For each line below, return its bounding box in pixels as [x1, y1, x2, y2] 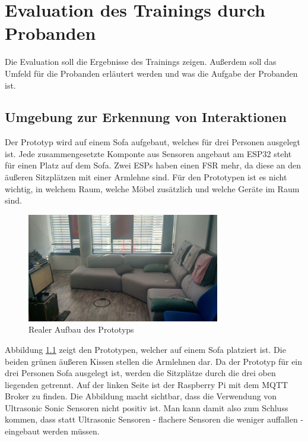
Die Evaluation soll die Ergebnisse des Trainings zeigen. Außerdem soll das [5, 55, 277, 68]
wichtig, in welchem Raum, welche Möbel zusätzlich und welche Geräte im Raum [5, 182, 300, 195]
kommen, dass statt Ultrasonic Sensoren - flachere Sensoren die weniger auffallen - [5, 413, 304, 426]
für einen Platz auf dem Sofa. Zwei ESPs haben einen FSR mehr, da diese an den [5, 159, 301, 171]
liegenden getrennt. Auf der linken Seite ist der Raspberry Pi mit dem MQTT [5, 378, 288, 390]
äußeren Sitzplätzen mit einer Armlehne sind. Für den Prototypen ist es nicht [5, 171, 287, 183]
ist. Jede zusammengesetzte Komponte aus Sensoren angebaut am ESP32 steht [5, 147, 292, 159]
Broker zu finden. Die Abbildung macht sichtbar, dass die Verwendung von [5, 390, 277, 402]
